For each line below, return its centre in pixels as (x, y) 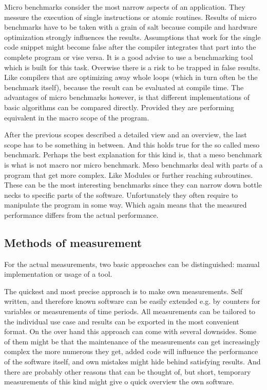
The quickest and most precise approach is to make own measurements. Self (123, 291)
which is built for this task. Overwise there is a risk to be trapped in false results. (132, 67)
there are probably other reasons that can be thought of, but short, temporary (128, 371)
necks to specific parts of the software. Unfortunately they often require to (121, 194)
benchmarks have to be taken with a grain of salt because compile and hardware (131, 27)
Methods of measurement (73, 242)
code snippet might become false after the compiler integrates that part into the (130, 47)
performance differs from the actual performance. (81, 214)
